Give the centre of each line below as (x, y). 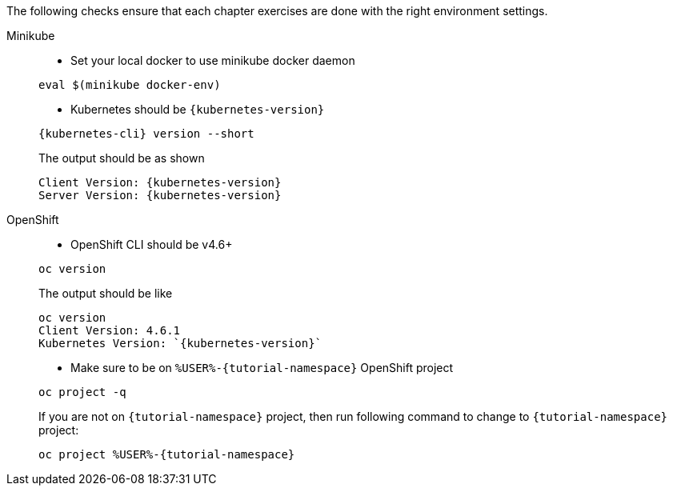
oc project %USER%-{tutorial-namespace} (167, 454)
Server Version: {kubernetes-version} (160, 195)
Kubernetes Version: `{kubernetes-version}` (180, 343)
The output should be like (106, 293)
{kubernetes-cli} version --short (146, 134)
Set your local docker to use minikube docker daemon (213, 60)
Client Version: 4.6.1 (110, 330)
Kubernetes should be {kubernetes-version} (198, 109)
